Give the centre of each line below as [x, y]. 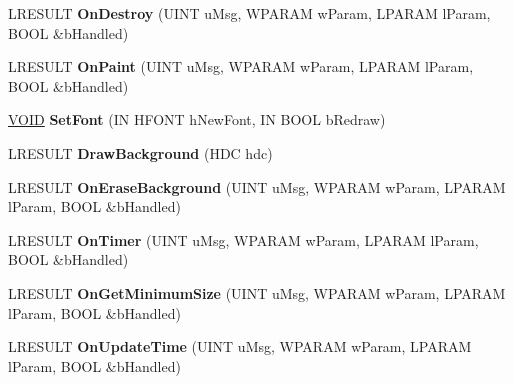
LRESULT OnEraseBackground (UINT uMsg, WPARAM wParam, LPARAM [257, 186]
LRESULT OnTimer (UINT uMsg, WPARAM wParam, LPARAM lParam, [243, 239]
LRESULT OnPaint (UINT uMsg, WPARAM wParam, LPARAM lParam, [241, 66]
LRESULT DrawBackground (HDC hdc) [140, 152]
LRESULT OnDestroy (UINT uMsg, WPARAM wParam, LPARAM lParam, [249, 13]
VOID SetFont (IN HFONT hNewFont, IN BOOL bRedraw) [197, 119]
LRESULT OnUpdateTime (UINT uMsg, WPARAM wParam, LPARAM [240, 346]
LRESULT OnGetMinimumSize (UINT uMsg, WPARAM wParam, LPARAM [257, 292]
